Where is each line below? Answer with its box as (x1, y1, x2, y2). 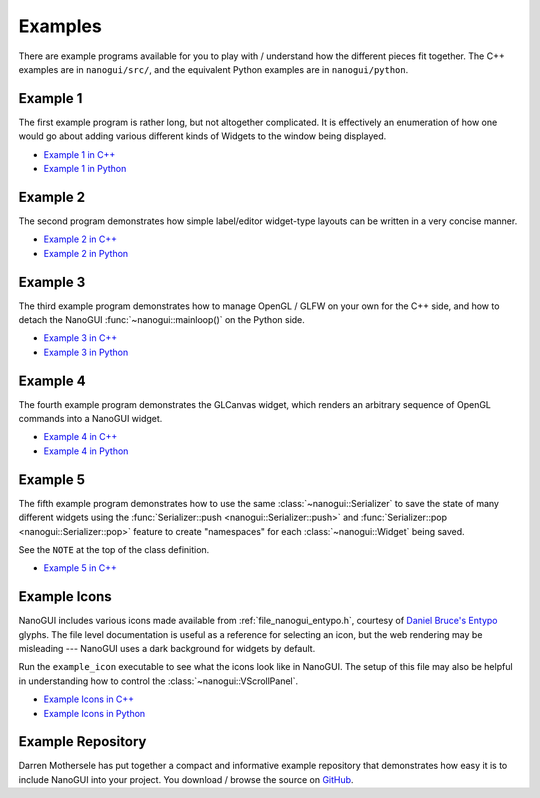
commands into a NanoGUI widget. (18, 413, 163, 425)
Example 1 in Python (43, 163, 127, 175)
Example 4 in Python (43, 445, 129, 457)
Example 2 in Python (43, 247, 129, 259)
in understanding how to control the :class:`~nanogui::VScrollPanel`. (18, 675, 299, 687)
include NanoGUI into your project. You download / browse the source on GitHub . (18, 773, 354, 785)
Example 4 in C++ (43, 431, 118, 443)
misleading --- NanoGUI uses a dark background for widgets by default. (18, 643, 316, 655)
